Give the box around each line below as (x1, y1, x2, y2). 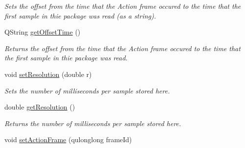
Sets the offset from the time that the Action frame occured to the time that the (4, 1, 241, 11)
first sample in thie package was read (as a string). (4, 10, 156, 20)
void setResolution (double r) (4, 69, 92, 79)
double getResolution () (4, 102, 75, 112)
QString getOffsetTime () (4, 27, 81, 37)
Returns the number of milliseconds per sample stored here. (4, 118, 181, 128)
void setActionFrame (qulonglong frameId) (4, 134, 132, 145)
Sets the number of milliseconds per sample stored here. (4, 85, 170, 95)
